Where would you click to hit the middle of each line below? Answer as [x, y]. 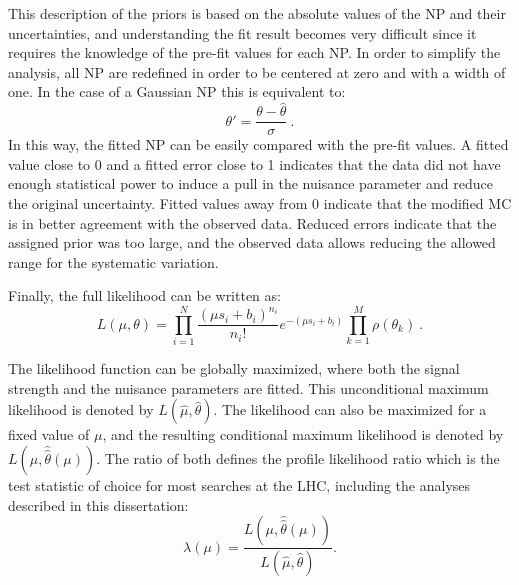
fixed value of [49, 434]
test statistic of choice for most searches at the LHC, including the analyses [239, 484]
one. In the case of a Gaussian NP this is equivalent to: [177, 91]
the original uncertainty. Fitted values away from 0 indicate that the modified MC [260, 203]
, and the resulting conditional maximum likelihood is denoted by [303, 434]
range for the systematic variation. [113, 261]
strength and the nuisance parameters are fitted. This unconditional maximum [248, 387]
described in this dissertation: [98, 504]
